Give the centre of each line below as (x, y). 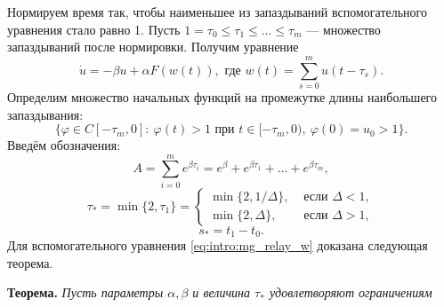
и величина (222, 292)
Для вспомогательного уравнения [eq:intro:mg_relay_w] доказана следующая (218, 245)
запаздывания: (45, 114)
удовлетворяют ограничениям (351, 292)
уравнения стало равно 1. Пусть (94, 29)
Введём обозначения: (64, 145)
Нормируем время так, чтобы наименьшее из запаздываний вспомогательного (217, 12)
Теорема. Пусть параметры (85, 292)
